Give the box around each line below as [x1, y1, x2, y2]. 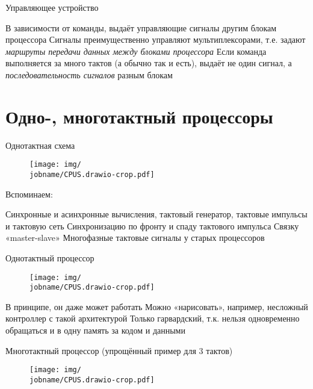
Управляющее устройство [5, 1, 99, 13]
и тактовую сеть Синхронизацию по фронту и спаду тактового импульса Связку [5, 219, 299, 232]
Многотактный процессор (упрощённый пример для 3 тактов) [5, 344, 233, 356]
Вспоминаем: [5, 187, 53, 200]
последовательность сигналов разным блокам [5, 68, 173, 81]
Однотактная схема [5, 138, 75, 151]
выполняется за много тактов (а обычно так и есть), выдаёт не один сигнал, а [5, 57, 292, 69]
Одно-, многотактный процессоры [5, 104, 273, 128]
